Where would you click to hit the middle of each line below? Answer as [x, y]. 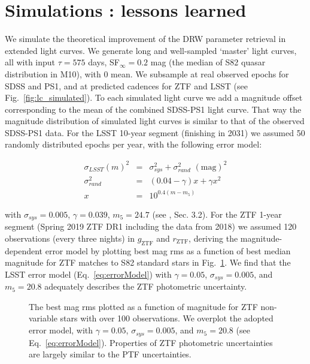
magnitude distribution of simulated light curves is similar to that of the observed [155, 121]
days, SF [104, 62]
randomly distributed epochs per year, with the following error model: [133, 144]
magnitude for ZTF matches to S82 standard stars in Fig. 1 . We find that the [148, 262]
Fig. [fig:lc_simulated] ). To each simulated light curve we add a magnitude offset [154, 97]
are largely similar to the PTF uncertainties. [110, 354]
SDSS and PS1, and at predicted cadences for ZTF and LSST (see [126, 85]
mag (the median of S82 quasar [208, 62]
